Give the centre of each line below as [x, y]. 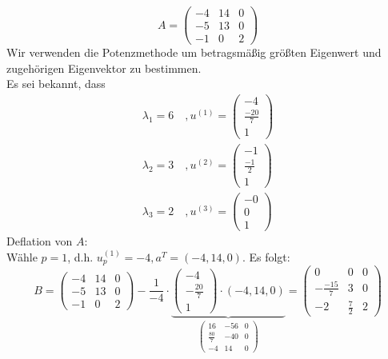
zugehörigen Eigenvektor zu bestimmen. [104, 68]
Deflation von [40, 241]
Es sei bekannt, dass [56, 84]
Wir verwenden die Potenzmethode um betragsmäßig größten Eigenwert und [194, 52]
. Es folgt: [266, 256]
